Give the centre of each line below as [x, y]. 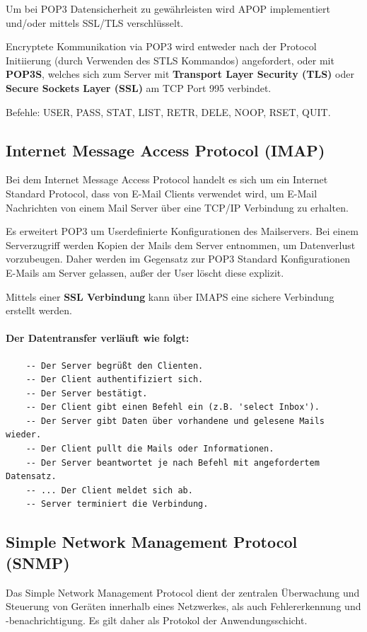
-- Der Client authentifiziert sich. [115, 380]
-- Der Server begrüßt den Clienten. [115, 366]
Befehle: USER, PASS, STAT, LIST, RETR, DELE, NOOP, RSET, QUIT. [168, 111]
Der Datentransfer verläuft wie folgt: [98, 338]
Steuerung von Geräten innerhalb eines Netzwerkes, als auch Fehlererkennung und [183, 606]
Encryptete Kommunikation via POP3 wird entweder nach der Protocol [161, 46]
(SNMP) [38, 562]
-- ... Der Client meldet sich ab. [109, 490]
